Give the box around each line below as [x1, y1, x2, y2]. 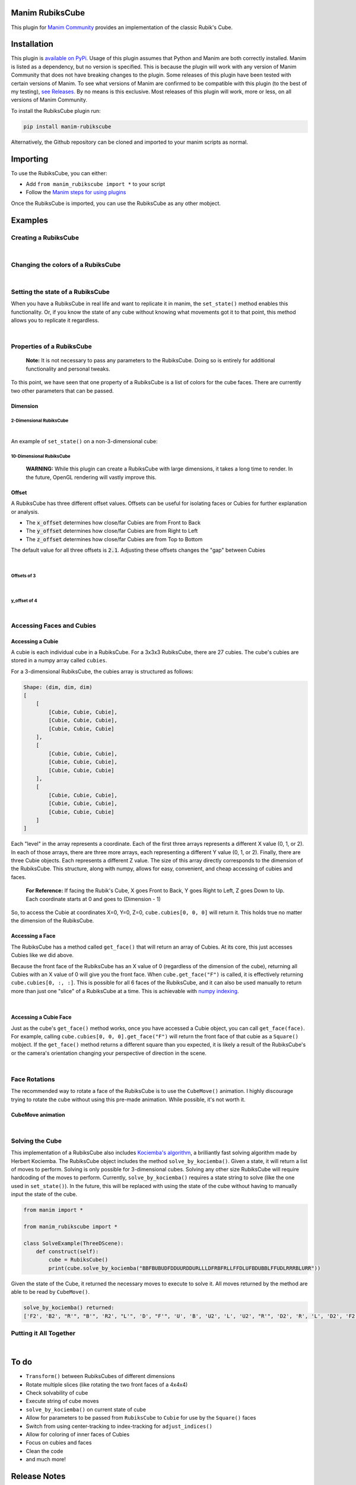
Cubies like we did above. [11, 952, 74, 959]
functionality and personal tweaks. [26, 365, 110, 372]
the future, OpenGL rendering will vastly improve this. [26, 473, 157, 481]
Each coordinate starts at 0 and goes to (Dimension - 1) [26, 895, 161, 902]
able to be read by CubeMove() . [11, 1288, 90, 1296]
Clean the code [26, 1447, 63, 1455]
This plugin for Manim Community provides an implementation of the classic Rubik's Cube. [11, 24, 233, 31]
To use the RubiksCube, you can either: [11, 169, 107, 176]
